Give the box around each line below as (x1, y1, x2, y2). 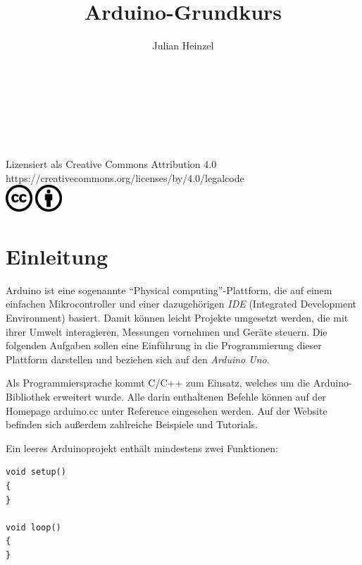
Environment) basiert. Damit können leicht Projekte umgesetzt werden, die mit (6, 310, 349, 324)
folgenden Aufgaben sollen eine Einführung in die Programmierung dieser (6, 338, 322, 353)
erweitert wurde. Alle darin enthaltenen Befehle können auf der (53, 389, 326, 403)
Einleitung (6, 241, 108, 270)
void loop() (6, 522, 61, 533)
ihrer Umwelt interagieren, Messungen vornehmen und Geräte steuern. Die (6, 324, 327, 339)
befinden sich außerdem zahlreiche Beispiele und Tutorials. (6, 417, 258, 432)
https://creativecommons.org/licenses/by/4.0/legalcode (6, 170, 244, 185)
